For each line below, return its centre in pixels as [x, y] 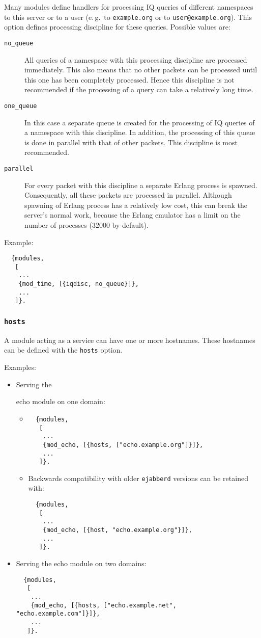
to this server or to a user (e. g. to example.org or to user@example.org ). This [128, 17]
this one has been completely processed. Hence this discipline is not [129, 79]
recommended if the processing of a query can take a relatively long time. [139, 89]
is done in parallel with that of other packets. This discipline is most [131, 142]
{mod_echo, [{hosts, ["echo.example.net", [104, 605]
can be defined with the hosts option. [63, 350]
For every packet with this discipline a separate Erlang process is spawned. [141, 185]
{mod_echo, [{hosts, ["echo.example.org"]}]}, [123, 445]
